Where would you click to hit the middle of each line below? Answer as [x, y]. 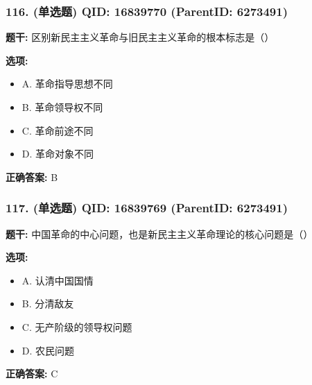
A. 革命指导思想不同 [67, 84]
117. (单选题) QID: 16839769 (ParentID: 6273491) [147, 208]
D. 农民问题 [48, 350]
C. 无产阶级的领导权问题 [77, 326]
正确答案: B [32, 177]
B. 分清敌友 [48, 303]
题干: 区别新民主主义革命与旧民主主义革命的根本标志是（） [140, 37]
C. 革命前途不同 [58, 130]
